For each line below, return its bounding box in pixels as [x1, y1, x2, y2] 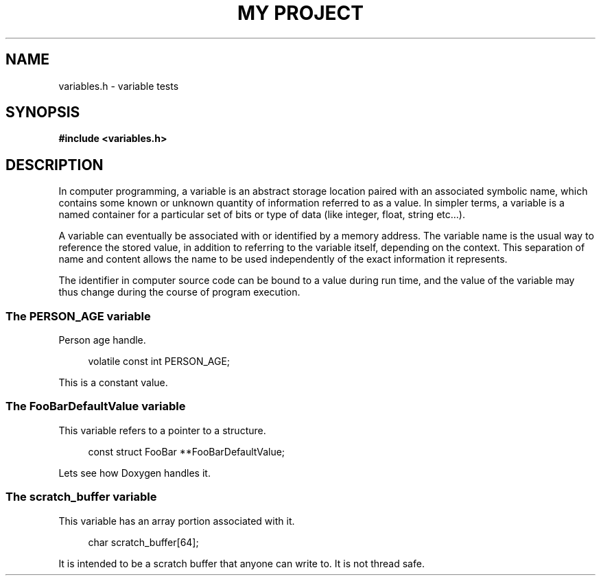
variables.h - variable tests [58, 80, 179, 92]
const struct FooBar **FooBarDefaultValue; [88, 445, 285, 458]
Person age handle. [58, 334, 146, 346]
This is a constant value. [58, 377, 168, 389]
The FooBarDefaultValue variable [5, 399, 186, 414]
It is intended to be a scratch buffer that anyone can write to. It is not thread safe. [58, 557, 425, 569]
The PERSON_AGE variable [5, 309, 151, 323]
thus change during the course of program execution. [58, 286, 300, 298]
